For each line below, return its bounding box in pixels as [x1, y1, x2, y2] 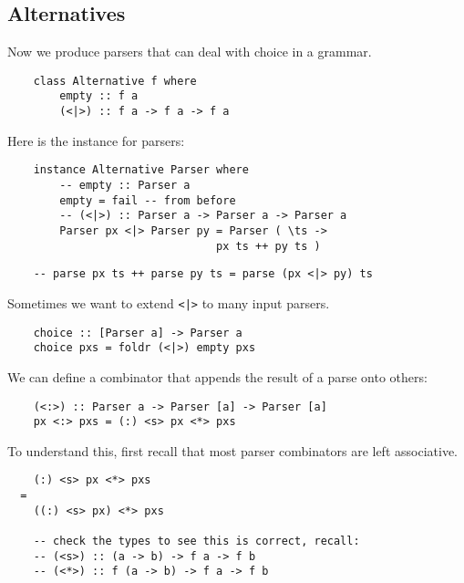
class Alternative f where [33, 74, 197, 88]
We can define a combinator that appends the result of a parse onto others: [7, 367, 428, 386]
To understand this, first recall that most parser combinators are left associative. [7, 441, 458, 460]
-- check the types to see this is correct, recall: [33, 535, 360, 548]
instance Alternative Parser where [33, 163, 249, 177]
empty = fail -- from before [59, 193, 236, 207]
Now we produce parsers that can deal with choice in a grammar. [7, 42, 372, 61]
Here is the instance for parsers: [7, 130, 185, 150]
